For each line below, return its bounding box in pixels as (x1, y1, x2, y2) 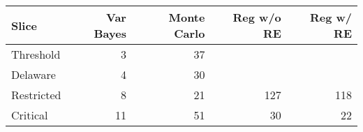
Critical (11, 107, 48, 123)
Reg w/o (232, 9, 281, 25)
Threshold (11, 46, 61, 62)
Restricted (11, 87, 61, 103)
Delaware (11, 66, 56, 82)
